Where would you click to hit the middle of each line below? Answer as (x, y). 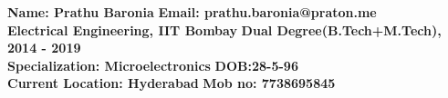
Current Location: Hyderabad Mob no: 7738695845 (172, 83)
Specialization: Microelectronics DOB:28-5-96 (153, 65)
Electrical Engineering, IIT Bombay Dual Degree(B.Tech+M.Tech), (224, 29)
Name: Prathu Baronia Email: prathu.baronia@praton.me (192, 12)
